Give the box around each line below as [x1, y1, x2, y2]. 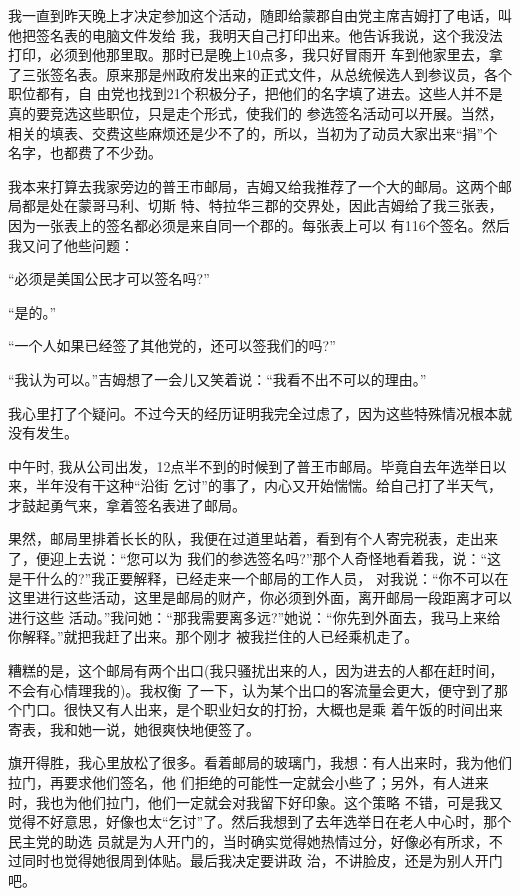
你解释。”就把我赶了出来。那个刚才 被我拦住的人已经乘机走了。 [8, 626, 419, 647]
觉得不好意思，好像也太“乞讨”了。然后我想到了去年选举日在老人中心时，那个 [8, 811, 512, 832]
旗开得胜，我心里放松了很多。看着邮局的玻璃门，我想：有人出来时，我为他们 [8, 752, 512, 773]
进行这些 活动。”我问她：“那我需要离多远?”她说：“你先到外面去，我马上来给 [8, 606, 501, 627]
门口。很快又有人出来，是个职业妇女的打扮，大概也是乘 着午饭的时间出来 [21, 699, 503, 720]
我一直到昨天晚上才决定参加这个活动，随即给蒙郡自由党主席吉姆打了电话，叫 [8, 5, 512, 25]
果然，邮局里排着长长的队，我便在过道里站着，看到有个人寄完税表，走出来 [8, 528, 498, 549]
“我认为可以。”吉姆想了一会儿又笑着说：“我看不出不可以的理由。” [8, 368, 427, 389]
